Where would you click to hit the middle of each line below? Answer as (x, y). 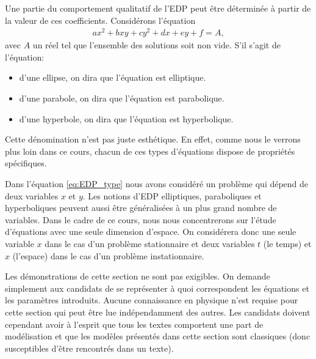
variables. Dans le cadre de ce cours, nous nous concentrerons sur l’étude (141, 219)
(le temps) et (287, 244)
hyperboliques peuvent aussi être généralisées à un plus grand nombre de (141, 208)
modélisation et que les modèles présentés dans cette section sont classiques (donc (158, 336)
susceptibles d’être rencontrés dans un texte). (89, 348)
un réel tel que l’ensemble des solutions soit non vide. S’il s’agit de (156, 45)
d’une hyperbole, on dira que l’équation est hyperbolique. (126, 118)
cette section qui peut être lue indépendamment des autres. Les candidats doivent (158, 312)
